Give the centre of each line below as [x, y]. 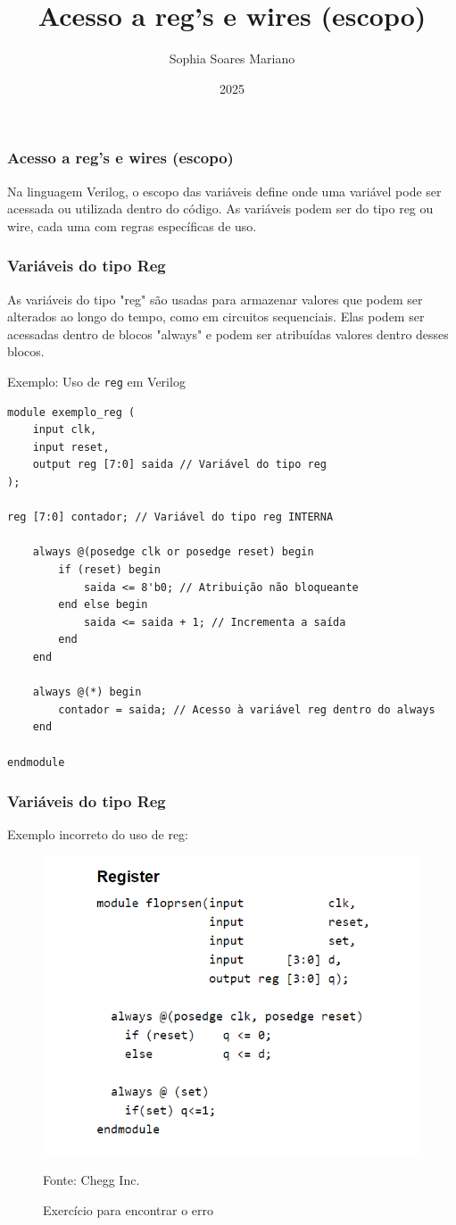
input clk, [65, 430]
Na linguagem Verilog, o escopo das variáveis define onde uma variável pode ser [224, 191]
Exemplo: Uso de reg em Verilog [96, 381]
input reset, [71, 447]
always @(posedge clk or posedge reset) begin [173, 552]
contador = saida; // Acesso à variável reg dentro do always [247, 709]
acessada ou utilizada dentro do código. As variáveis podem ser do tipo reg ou [220, 208]
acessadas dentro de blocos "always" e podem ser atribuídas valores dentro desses [228, 333]
